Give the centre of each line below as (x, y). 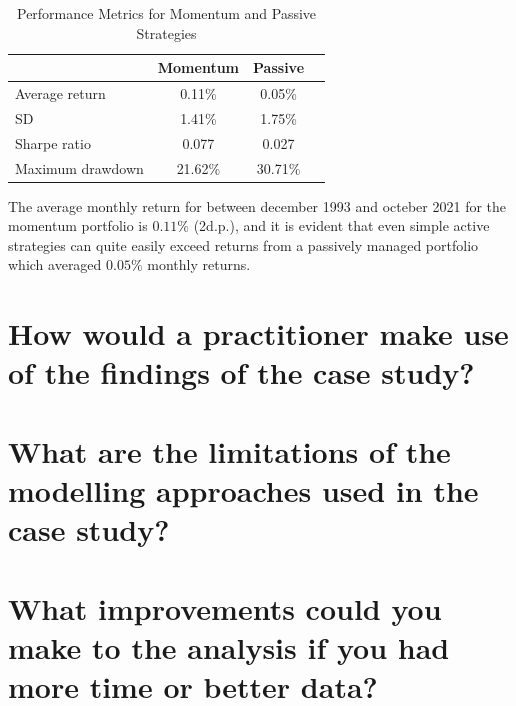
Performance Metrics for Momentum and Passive (166, 13)
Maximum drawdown (79, 167)
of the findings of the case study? (241, 372)
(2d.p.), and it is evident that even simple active (341, 225)
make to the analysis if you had (229, 646)
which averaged (55, 264)
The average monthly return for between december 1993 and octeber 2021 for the (257, 205)
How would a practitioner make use (258, 333)
